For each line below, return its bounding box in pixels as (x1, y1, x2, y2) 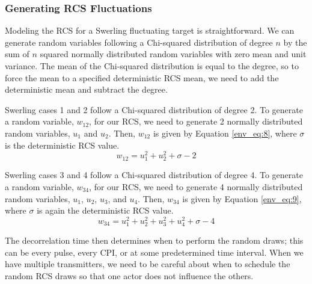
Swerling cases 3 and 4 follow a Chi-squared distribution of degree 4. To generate (5, 168, 303, 181)
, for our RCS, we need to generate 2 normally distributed (89, 115, 303, 128)
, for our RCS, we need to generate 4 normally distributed (89, 180, 303, 193)
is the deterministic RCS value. (5, 138, 120, 151)
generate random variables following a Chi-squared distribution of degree (5, 35, 273, 48)
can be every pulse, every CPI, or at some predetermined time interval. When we (5, 245, 304, 258)
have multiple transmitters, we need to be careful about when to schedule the (5, 258, 290, 270)
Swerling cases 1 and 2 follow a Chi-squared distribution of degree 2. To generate (5, 103, 303, 116)
